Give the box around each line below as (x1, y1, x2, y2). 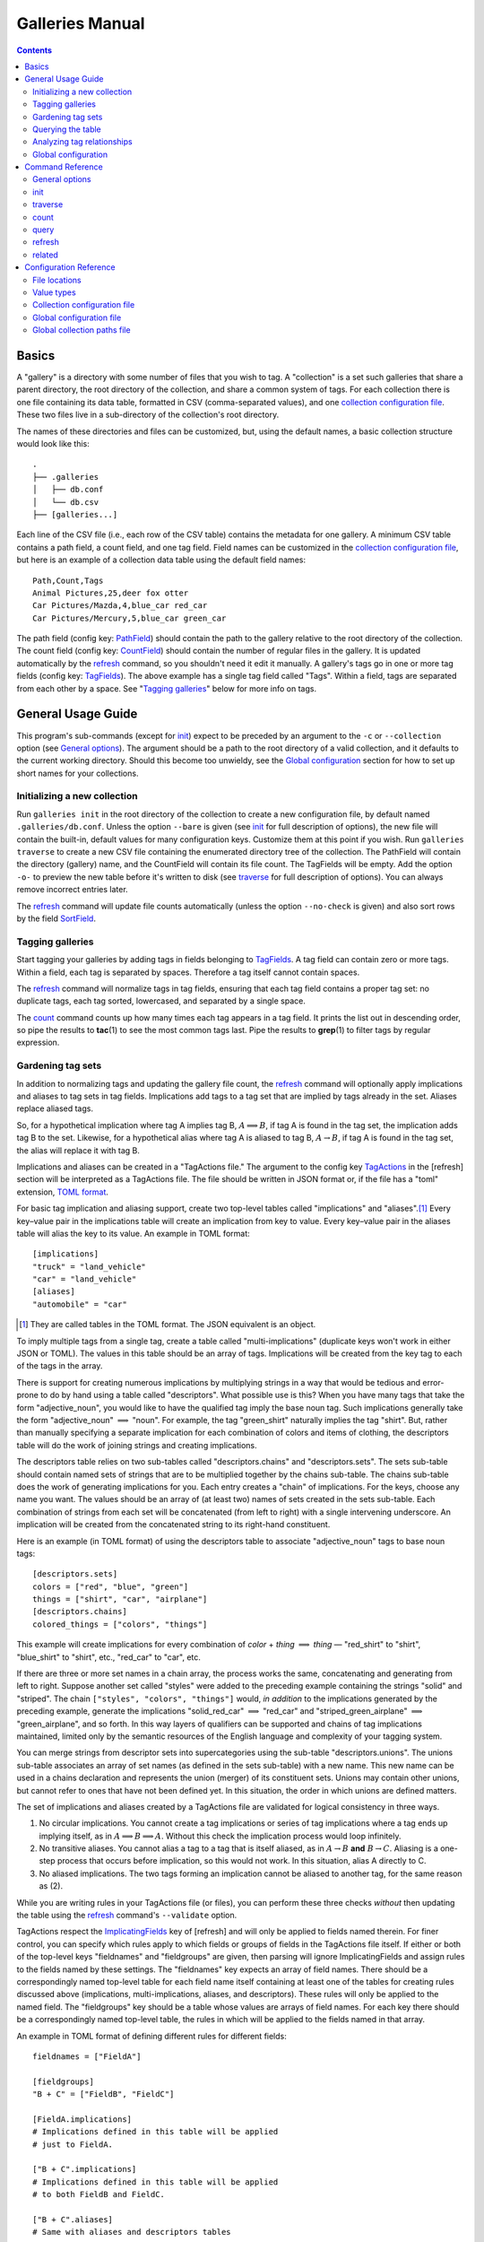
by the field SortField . (16, 913, 96, 924)
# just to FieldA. (32, 2139, 114, 2150)
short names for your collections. (16, 768, 139, 778)
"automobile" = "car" (32, 1299, 127, 1309)
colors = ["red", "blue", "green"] (32, 1581, 189, 1592)
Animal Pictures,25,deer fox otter (32, 587, 189, 598)
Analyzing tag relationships (32, 136, 134, 147)
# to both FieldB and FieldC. (32, 2189, 166, 2200)
